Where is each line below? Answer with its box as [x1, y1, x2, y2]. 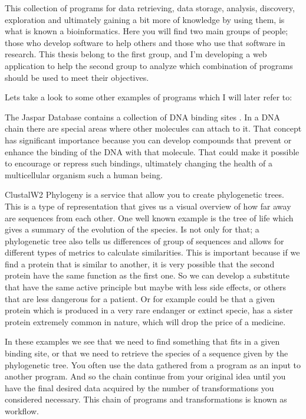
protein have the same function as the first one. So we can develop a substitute [5, 269, 290, 281]
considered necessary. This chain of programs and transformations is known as [5, 393, 287, 405]
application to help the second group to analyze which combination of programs [5, 59, 293, 71]
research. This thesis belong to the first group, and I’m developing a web [5, 48, 267, 60]
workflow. [5, 405, 39, 417]
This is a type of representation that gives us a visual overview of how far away [5, 199, 291, 212]
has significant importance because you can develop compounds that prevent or [5, 133, 292, 146]
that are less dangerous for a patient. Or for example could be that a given [5, 292, 275, 305]
